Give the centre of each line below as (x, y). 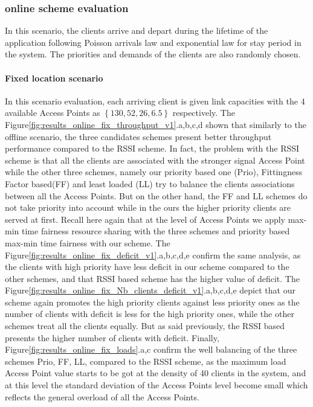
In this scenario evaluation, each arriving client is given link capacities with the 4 (155, 101)
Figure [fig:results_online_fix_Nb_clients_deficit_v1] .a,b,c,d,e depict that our (150, 290)
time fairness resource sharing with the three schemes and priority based (156, 231)
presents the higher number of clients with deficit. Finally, (112, 337)
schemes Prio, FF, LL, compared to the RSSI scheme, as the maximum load (146, 361)
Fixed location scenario (54, 78)
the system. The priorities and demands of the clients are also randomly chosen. (153, 54)
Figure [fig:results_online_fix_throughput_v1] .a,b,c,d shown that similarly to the (156, 124)
